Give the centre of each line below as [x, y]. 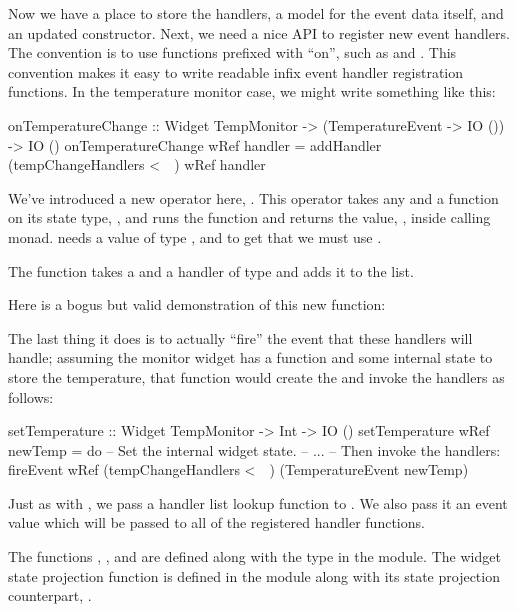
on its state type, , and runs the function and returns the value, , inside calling [249, 217]
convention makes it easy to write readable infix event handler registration [236, 71]
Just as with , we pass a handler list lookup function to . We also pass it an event [258, 502]
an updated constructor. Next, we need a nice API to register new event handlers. [259, 32]
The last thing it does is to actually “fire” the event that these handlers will [240, 337]
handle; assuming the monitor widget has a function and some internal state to [250, 357]
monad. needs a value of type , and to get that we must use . [195, 236]
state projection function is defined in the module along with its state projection [254, 575]
